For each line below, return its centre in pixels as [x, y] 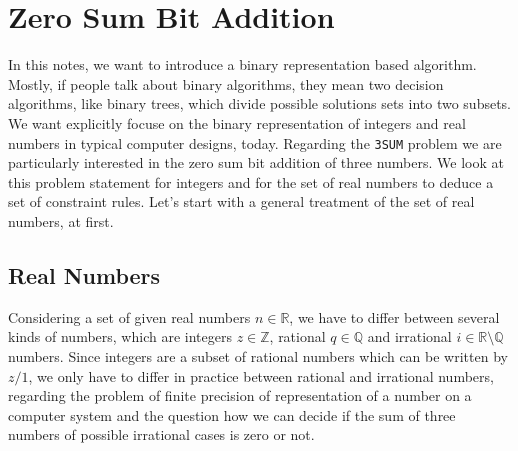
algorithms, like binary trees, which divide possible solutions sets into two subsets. [260, 103]
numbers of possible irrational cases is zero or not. [161, 434]
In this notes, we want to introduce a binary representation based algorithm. [242, 64]
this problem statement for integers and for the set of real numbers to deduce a [251, 181]
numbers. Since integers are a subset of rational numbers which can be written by [258, 355]
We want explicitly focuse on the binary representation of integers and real [237, 122]
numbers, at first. [61, 220]
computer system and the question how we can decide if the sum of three [232, 414]
